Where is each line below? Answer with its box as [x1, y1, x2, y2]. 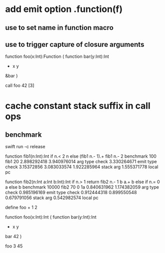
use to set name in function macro [5, 23, 114, 32]
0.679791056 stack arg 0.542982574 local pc [5, 195, 99, 201]
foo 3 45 [5, 243, 23, 249]
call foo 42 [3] [5, 82, 34, 88]
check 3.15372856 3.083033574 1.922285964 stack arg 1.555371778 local [5, 164, 158, 170]
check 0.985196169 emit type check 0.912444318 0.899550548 [5, 190, 137, 196]
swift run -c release [5, 144, 45, 150]
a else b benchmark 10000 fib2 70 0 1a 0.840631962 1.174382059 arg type [5, 184, 159, 190]
